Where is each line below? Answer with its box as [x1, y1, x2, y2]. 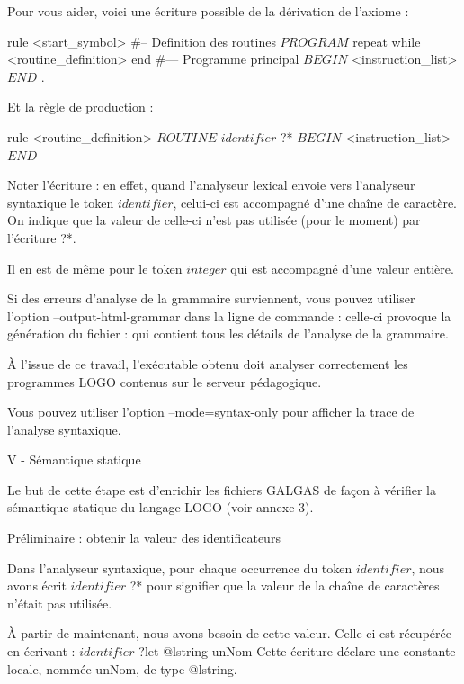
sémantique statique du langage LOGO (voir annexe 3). [7, 498, 314, 517]
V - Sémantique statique [7, 450, 141, 469]
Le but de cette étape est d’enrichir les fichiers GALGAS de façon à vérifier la [7, 480, 436, 499]
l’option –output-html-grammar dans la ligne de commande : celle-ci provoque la [7, 306, 451, 325]
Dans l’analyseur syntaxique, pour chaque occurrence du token [7, 558, 352, 577]
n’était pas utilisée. [7, 593, 112, 612]
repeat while [352, 31, 421, 50]
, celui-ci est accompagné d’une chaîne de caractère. [173, 193, 458, 211]
